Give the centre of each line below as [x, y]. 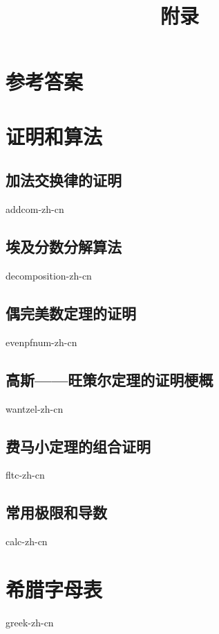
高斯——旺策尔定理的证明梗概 [109, 379]
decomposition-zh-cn [49, 275]
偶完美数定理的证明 [71, 312]
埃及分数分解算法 [64, 247]
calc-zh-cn [27, 541]
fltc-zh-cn [25, 475]
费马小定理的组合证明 [78, 446]
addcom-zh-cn [35, 209]
